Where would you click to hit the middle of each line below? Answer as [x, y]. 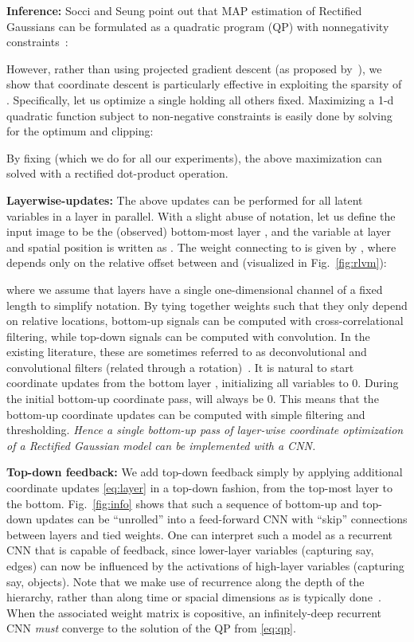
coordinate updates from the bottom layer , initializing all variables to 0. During [203, 383]
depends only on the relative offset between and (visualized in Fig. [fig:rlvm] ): [197, 262]
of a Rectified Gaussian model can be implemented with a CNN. [161, 445]
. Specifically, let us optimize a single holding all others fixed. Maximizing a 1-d [200, 99]
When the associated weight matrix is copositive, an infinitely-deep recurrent [194, 612]
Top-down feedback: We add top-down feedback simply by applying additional [205, 472]
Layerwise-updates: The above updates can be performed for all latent [185, 200]
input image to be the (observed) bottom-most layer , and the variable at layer [199, 231]
